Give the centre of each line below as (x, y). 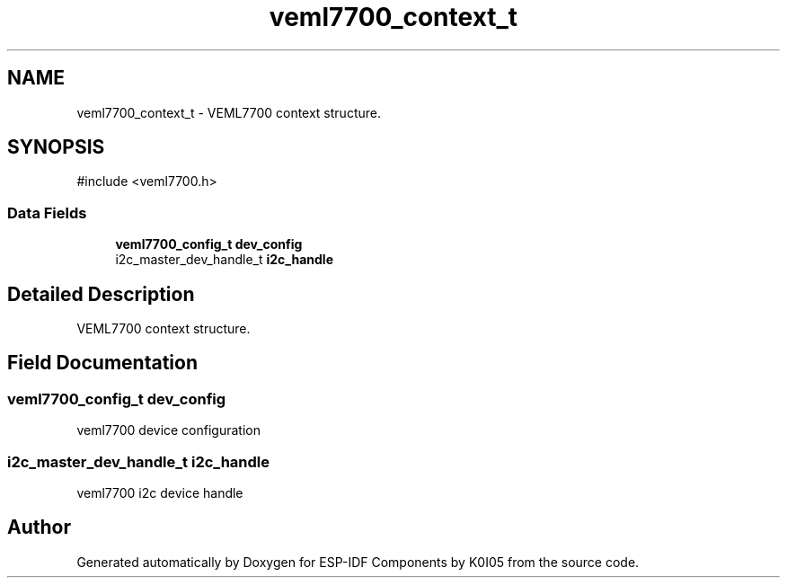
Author (39, 527)
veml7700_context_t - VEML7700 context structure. (229, 112)
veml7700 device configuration (168, 430)
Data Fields (47, 213)
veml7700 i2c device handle (160, 493)
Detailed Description (101, 294)
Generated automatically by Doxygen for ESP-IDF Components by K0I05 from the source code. (358, 562)
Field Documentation (102, 363)
